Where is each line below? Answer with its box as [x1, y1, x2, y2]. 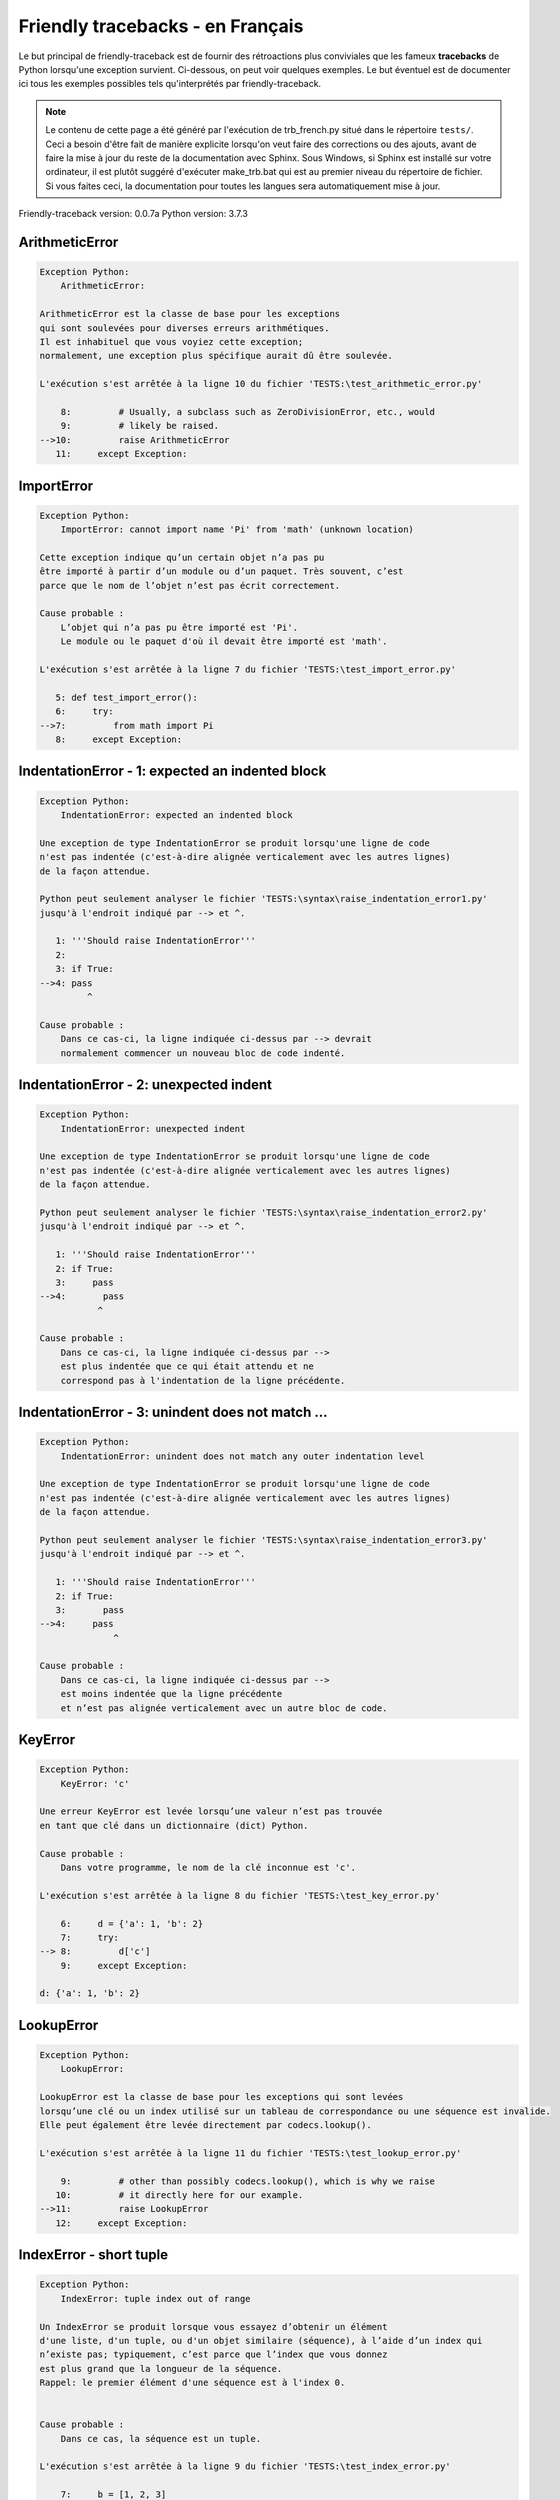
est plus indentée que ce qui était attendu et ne [60, 1361, 314, 1372]
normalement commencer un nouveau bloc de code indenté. [60, 1047, 346, 1059]
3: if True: [55, 963, 114, 975]
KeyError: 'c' [60, 1778, 130, 1789]
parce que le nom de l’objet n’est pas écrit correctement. [39, 580, 341, 591]
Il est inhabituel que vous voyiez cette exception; [39, 336, 304, 348]
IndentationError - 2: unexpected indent [18, 1076, 273, 1094]
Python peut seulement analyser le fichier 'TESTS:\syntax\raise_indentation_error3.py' [39, 1534, 489, 1545]
